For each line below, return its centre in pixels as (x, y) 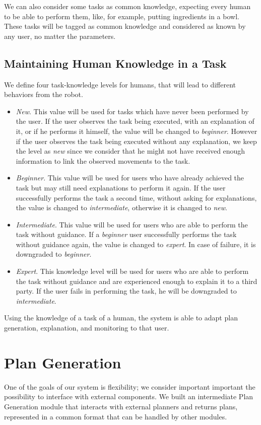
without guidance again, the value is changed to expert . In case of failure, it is (136, 244)
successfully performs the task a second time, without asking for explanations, (136, 197)
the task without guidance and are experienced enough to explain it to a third (137, 281)
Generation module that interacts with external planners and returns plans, (121, 406)
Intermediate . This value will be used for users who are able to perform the (132, 224)
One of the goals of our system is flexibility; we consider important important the (130, 386)
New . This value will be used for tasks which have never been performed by (132, 111)
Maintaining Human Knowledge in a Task (115, 63)
